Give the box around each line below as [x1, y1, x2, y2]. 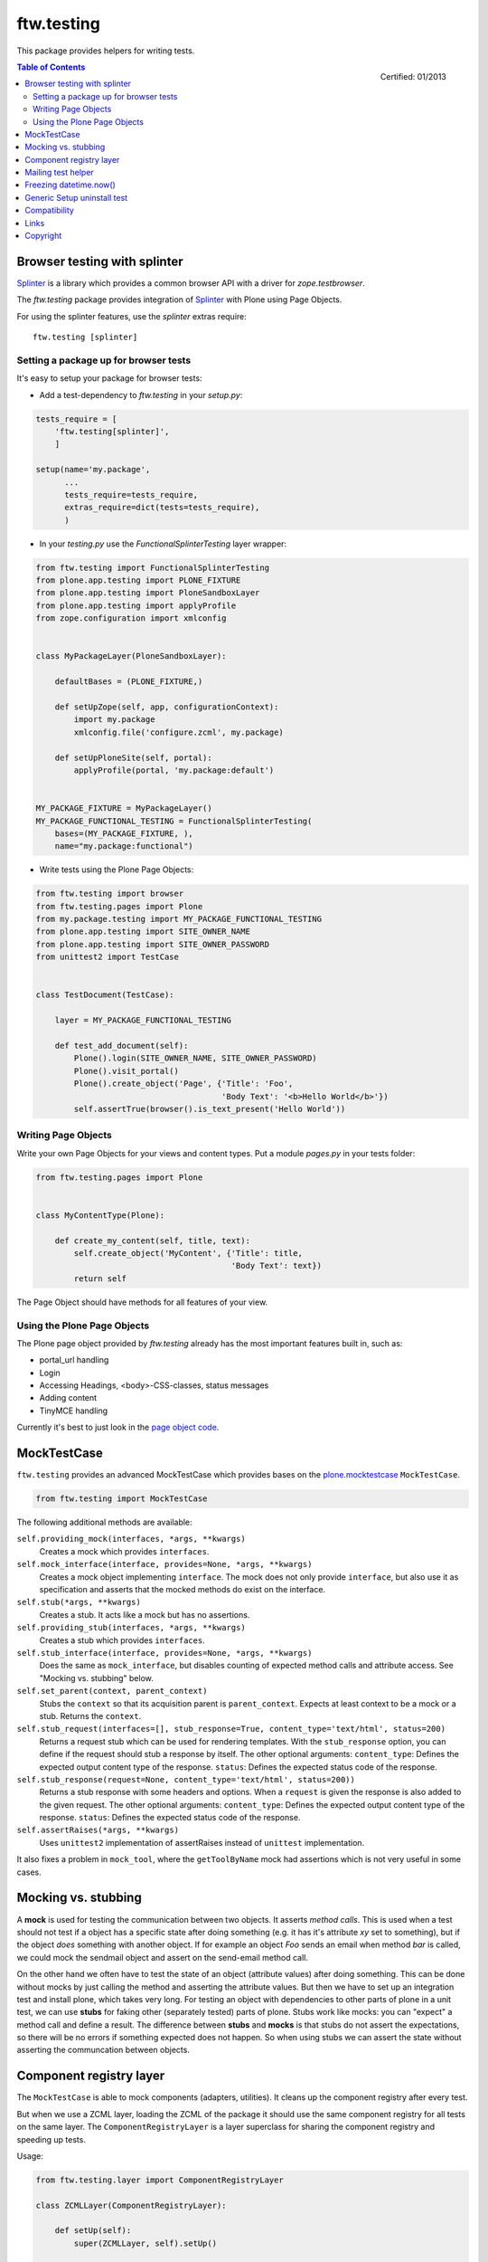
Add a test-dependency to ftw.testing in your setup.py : [39, 389, 243, 400]
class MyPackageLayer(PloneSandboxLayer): [35, 651, 227, 661]
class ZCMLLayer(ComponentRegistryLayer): [35, 2200, 227, 2210]
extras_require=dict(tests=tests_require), [64, 502, 260, 513]
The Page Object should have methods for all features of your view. [16, 1297, 268, 1307]
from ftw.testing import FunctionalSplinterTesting [35, 562, 270, 573]
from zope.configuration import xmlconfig [35, 613, 227, 623]
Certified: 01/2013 [380, 71, 446, 81]
